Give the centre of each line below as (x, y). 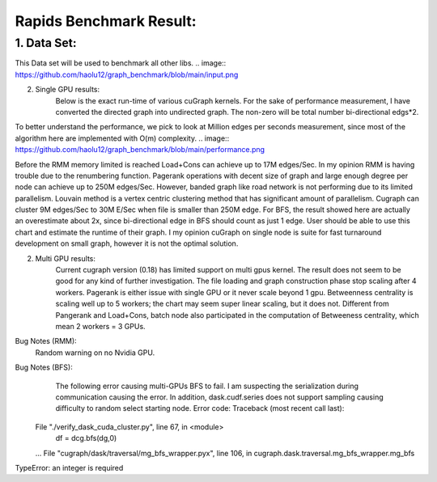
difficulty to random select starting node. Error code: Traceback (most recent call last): (200, 408)
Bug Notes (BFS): (44, 367)
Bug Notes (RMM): (46, 341)
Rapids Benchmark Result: (106, 21)
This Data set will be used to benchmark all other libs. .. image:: (121, 63)
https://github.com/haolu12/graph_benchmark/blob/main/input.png (127, 74)
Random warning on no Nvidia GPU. (95, 353)
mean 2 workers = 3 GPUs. (100, 326)
